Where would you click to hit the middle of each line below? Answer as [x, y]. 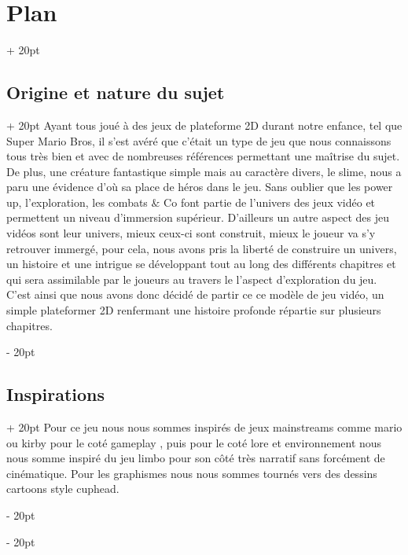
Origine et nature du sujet [116, 92]
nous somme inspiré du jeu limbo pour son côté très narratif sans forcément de [196, 458]
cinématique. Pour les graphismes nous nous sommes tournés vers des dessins [192, 473]
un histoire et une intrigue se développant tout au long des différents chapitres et [201, 264]
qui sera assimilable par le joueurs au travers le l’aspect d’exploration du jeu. [192, 279]
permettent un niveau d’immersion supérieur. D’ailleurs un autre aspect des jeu [198, 217]
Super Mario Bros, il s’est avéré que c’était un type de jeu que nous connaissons [199, 140]
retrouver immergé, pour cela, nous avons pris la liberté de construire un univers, [202, 248]
